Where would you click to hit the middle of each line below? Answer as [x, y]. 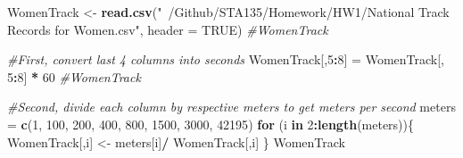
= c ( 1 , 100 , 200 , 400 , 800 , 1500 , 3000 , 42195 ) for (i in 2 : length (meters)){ [211, 124]
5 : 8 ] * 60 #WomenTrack [74, 76]
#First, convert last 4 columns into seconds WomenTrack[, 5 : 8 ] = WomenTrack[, [226, 59]
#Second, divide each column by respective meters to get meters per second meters [231, 107]
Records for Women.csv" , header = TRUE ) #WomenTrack [168, 29]
